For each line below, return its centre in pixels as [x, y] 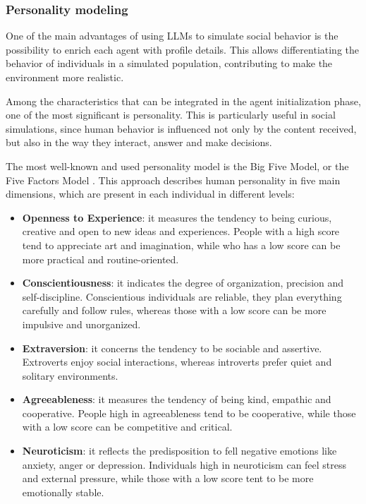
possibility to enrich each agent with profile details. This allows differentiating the [183, 49]
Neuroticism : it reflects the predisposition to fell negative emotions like [179, 451]
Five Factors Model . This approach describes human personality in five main [173, 180]
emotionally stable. [63, 492]
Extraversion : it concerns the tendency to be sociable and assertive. [172, 348]
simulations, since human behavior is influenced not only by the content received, [181, 128]
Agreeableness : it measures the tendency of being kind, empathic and [177, 399]
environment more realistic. [65, 77]
